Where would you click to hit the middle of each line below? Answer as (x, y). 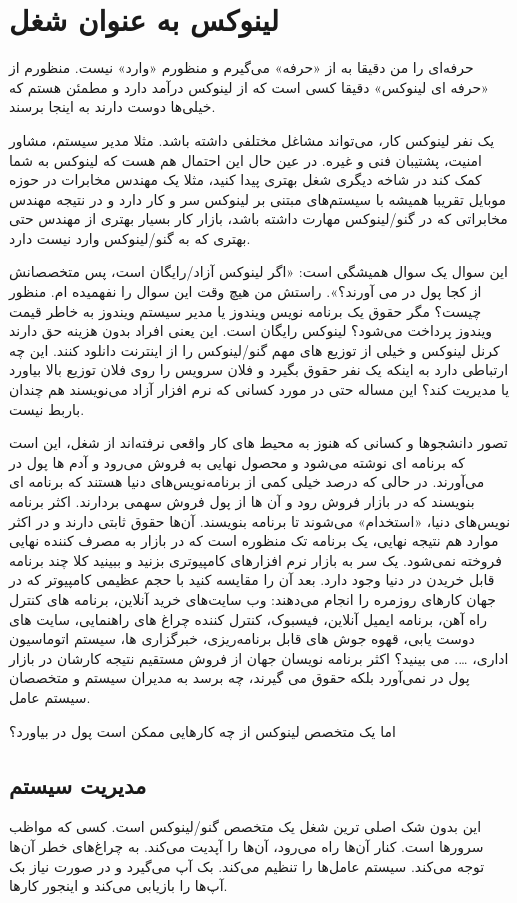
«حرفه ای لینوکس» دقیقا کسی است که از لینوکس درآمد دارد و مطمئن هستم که (249, 86)
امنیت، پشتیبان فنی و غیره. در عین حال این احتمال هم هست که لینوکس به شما (245, 159)
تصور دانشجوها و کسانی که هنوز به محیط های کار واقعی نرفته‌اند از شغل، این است (258, 442)
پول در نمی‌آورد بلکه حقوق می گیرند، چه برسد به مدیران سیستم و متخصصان (239, 677)
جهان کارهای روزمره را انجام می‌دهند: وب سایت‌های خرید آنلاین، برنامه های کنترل (252, 598)
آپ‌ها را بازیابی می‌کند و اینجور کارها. (118, 885)
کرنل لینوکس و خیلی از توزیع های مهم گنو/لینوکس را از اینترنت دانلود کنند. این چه (254, 349)
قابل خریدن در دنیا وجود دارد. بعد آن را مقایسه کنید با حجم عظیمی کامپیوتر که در (252, 579)
